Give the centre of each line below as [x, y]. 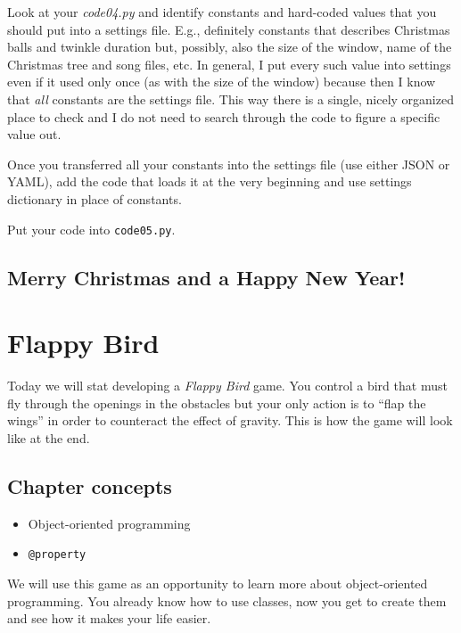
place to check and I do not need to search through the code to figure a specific [224, 116]
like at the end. [49, 437]
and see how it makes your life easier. [109, 618]
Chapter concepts [90, 485]
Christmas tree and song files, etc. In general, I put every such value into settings [229, 64]
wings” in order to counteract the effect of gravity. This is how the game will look [230, 420]
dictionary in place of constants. [95, 198]
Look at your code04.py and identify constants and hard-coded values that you [222, 12]
